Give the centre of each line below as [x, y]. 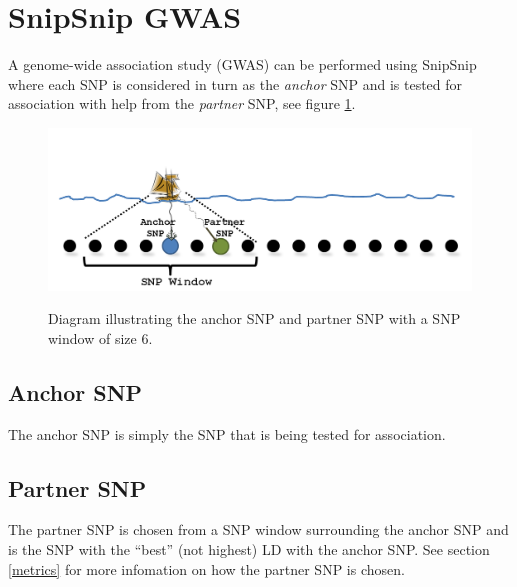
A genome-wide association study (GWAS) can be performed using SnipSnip [242, 64]
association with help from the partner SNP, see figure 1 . [182, 103]
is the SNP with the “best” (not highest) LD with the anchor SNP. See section [249, 549]
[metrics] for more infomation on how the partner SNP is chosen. [206, 568]
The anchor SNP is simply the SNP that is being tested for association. [227, 433]
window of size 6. [100, 337]
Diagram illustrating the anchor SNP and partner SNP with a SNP [254, 318]
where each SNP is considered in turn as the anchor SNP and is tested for [235, 83]
